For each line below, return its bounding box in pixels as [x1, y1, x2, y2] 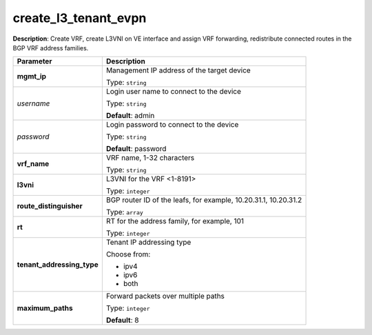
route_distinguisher [17, 201, 83, 211]
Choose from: [105, 250, 151, 259]
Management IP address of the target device [105, 65, 251, 75]
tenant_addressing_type [17, 260, 99, 270]
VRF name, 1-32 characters [105, 153, 195, 163]
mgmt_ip [17, 72, 47, 81]
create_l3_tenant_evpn [12, 10, 147, 26]
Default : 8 [105, 316, 139, 325]
